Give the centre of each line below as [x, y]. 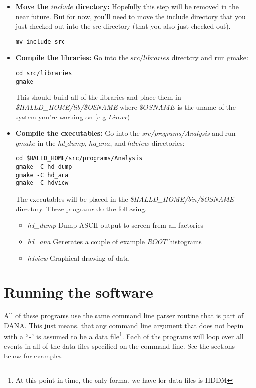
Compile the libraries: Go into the [72, 57]
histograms [185, 241]
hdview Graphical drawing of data [78, 258]
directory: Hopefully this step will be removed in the [157, 6]
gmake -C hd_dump [44, 166]
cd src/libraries [44, 74]
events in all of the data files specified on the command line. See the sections [119, 346]
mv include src [40, 42]
